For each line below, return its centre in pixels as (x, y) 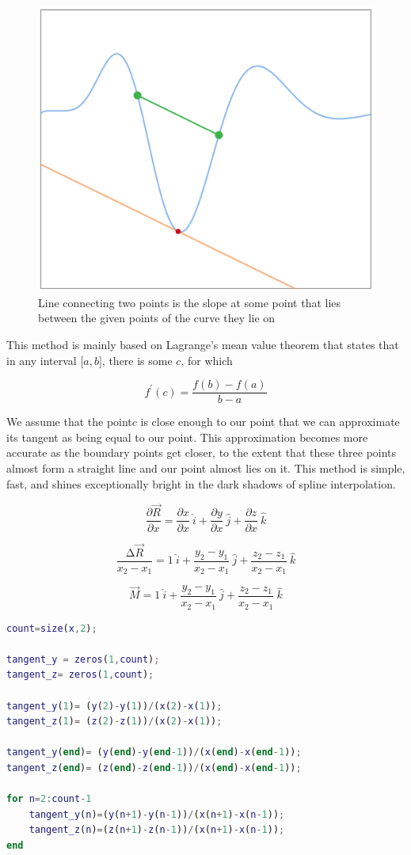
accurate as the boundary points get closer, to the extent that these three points (202, 452)
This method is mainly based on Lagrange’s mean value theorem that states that (203, 345)
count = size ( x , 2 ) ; (52, 628)
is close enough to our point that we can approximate (270, 422)
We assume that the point (69, 422)
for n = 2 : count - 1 (49, 799)
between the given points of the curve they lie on (157, 318)
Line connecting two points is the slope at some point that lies (190, 302)
